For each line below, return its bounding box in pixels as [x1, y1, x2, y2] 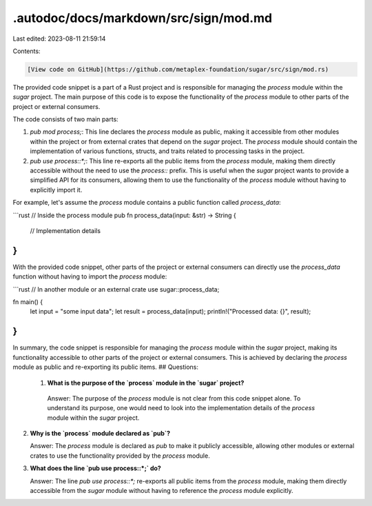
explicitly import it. [30, 185, 83, 194]
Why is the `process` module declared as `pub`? [30, 429, 171, 438]
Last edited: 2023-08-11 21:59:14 [12, 34, 106, 43]
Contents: [12, 47, 41, 55]
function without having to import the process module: [12, 272, 167, 281]
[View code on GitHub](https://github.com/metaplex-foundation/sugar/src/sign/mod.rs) [27, 65, 329, 73]
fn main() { [12, 298, 43, 306]
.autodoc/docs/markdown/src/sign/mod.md [12, 10, 272, 26]
